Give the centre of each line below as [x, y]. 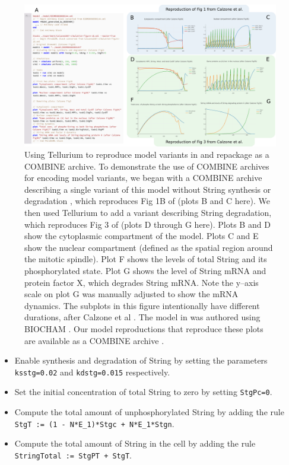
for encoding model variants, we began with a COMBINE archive [143, 178]
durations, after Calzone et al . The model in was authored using [142, 317]
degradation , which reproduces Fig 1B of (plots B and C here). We [147, 201]
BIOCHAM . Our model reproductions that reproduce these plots [144, 329]
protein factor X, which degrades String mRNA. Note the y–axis [142, 282]
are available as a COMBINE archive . [94, 340]
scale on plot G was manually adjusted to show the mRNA [131, 294]
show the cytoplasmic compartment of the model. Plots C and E [142, 236]
